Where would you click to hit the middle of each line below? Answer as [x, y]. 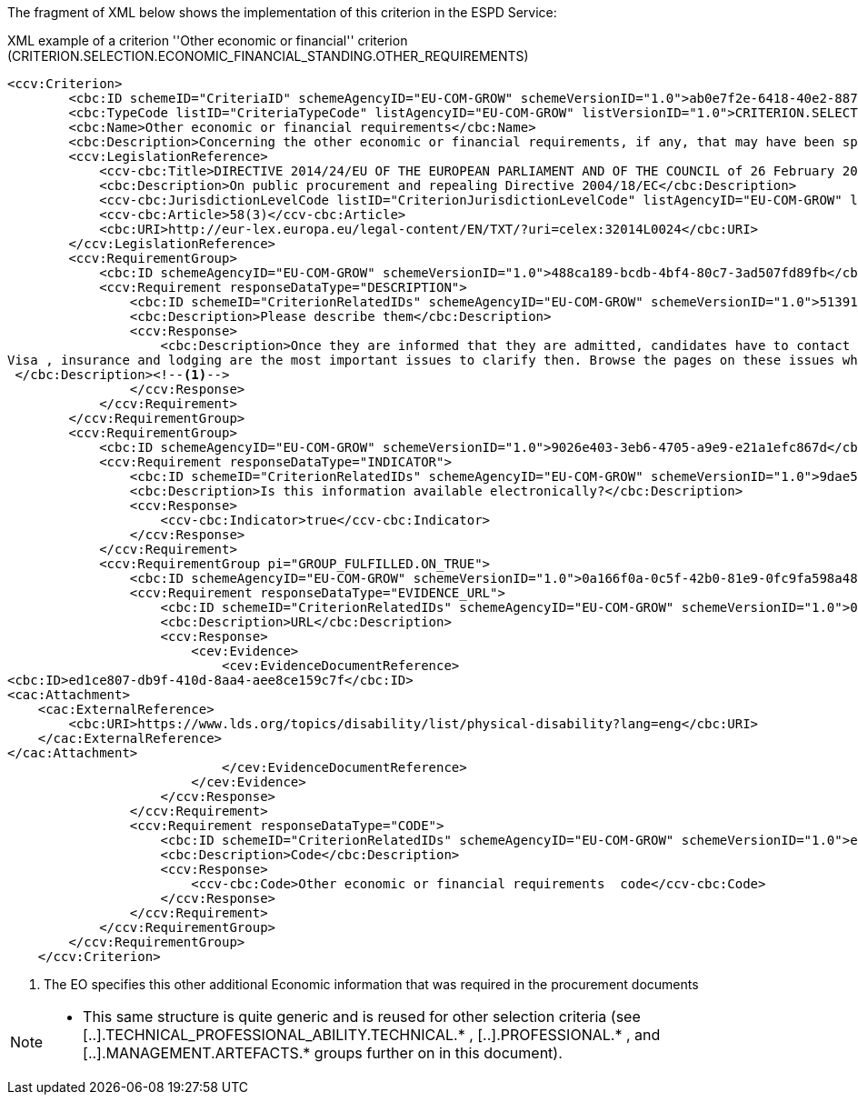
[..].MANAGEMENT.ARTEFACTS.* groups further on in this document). [323, 1053]
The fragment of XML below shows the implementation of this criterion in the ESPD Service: [282, 12]
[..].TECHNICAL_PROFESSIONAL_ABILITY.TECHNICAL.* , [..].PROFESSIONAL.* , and [372, 1035]
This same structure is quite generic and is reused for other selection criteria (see [362, 1017]
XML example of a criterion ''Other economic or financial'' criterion [208, 40]
